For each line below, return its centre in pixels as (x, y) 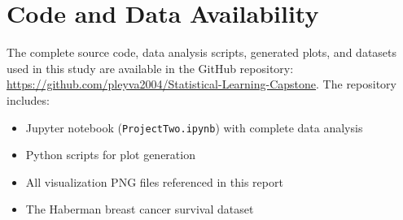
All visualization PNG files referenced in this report (154, 181)
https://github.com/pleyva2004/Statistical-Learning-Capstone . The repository (202, 84)
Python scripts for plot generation (110, 155)
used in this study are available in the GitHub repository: (150, 68)
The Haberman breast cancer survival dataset (140, 209)
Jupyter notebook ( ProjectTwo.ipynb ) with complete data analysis (194, 127)
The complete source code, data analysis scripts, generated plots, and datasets (202, 52)
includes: (28, 99)
